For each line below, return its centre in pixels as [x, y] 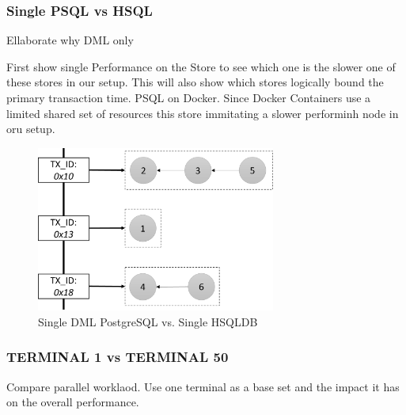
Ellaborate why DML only [70, 40]
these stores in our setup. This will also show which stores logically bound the [195, 82]
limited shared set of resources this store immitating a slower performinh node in [203, 113]
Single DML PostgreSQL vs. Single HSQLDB [148, 321]
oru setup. [31, 129]
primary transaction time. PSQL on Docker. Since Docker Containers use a [189, 97]
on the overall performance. [73, 402]
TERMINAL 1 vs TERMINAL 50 [118, 357]
